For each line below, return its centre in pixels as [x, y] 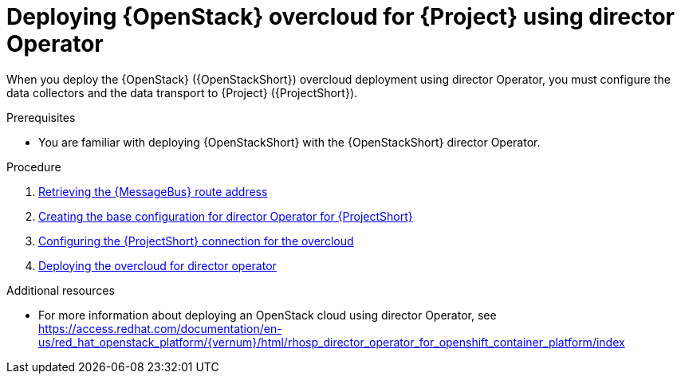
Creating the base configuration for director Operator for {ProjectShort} [226, 216]
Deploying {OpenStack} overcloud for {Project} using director [340, 17]
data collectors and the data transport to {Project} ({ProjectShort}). [182, 92]
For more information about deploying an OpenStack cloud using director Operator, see [268, 315]
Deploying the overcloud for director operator [157, 265]
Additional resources [61, 290]
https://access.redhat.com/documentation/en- [160, 328]
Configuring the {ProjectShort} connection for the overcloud [196, 241]
